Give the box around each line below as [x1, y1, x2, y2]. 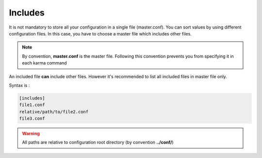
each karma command [22, 60, 67, 66]
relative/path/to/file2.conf [19, 109, 89, 114]
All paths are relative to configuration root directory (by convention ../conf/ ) [22, 140, 174, 145]
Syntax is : [9, 82, 30, 88]
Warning [22, 131, 40, 137]
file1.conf [19, 102, 45, 108]
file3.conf [19, 116, 45, 121]
